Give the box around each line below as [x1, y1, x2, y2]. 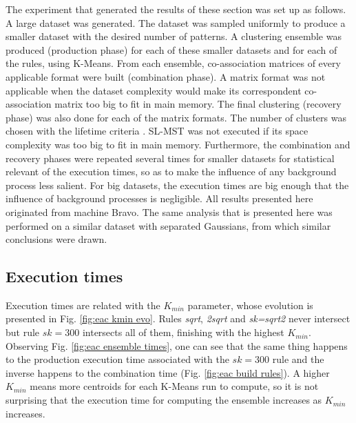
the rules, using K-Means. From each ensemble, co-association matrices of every [6, 56, 341, 70]
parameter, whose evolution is [187, 297, 313, 312]
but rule [6, 325, 40, 340]
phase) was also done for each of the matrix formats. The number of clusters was [6, 110, 346, 124]
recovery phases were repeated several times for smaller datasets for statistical [6, 150, 335, 165]
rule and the [272, 352, 324, 366]
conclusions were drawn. [6, 232, 107, 246]
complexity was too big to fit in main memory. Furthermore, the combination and [6, 137, 350, 151]
